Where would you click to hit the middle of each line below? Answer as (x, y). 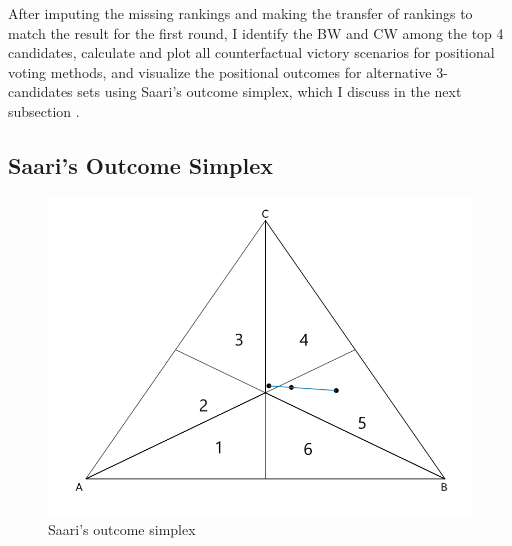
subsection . (44, 110)
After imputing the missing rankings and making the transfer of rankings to (240, 13)
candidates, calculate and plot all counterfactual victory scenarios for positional (251, 52)
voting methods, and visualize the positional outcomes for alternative (220, 71)
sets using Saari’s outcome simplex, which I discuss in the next (269, 91)
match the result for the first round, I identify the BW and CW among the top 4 (256, 32)
